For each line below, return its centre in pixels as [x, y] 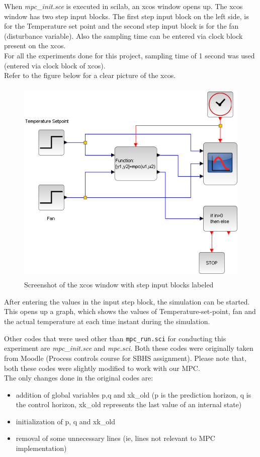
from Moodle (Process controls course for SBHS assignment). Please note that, [125, 358]
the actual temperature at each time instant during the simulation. [107, 321]
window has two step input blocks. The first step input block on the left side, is [126, 16]
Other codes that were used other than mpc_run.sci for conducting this [115, 338]
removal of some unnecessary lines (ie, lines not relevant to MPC [115, 438]
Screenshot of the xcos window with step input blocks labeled [119, 285]
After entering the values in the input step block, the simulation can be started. [127, 301]
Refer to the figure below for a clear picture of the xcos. [90, 75]
